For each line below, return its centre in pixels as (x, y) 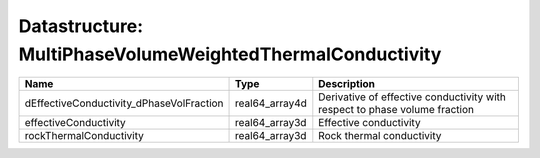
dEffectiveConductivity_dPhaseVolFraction (124, 103)
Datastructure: (81, 26)
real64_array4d (271, 103)
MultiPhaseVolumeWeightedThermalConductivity (230, 54)
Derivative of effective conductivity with (412, 97)
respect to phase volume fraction (396, 110)
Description (346, 84)
